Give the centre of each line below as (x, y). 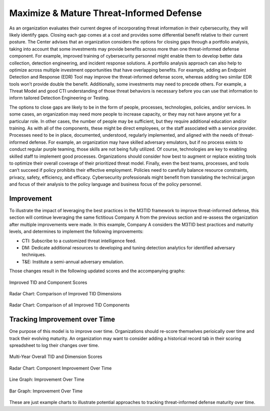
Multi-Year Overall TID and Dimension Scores (56, 357)
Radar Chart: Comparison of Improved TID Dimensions (65, 293)
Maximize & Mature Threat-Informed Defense (105, 13)
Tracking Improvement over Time (62, 320)
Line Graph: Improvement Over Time (47, 379)
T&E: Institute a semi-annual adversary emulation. (73, 262)
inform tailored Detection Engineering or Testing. (59, 98)
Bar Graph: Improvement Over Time (46, 391)
